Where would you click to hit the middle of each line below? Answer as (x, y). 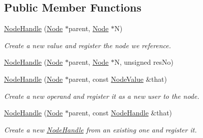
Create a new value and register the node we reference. (87, 45)
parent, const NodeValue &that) (118, 79)
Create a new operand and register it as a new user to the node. (102, 96)
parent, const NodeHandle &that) (120, 113)
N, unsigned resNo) (144, 62)
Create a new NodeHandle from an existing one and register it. (100, 129)
